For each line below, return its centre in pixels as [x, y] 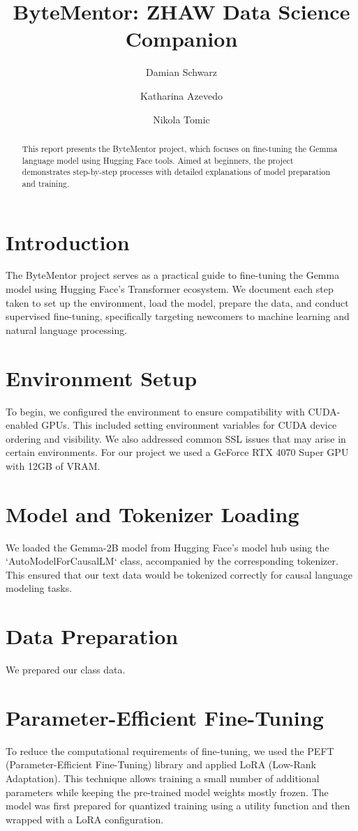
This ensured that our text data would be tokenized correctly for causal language [179, 574]
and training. [46, 183]
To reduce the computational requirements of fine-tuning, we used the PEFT [170, 750]
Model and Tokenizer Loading [152, 513]
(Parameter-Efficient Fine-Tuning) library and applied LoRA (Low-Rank [161, 764]
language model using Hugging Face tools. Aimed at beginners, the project [158, 160]
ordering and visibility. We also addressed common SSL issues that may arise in [176, 438]
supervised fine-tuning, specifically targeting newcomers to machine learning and [178, 316]
